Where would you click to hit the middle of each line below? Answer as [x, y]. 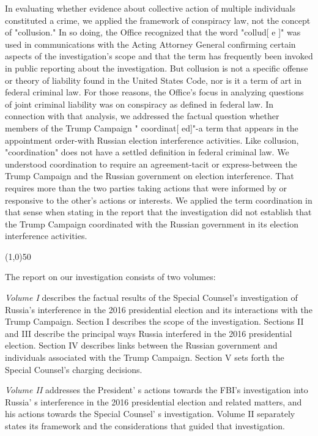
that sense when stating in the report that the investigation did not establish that [158, 212]
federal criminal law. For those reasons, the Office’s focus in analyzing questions [154, 92]
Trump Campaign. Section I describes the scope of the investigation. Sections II [154, 321]
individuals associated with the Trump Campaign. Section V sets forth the [145, 357]
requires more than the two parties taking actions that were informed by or [146, 187]
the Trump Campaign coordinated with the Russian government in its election [152, 224]
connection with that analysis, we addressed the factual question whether [142, 116]
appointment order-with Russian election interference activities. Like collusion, [152, 140]
